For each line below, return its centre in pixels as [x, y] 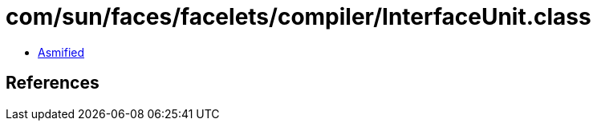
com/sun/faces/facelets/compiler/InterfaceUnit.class [298, 17]
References [53, 83]
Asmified [61, 52]
